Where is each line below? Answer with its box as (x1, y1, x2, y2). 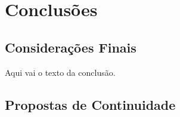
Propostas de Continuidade (5, 95, 176, 113)
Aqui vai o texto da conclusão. (5, 66, 116, 78)
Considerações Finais (5, 38, 136, 56)
